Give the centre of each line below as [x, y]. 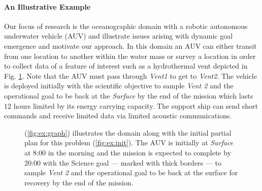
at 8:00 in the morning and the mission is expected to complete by [128, 152]
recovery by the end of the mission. [79, 182]
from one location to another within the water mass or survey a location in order [130, 56]
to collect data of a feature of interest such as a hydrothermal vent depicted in [126, 66]
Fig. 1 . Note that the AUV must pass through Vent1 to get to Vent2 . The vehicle [130, 75]
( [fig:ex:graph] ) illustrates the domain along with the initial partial [128, 132]
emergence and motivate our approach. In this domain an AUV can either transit [130, 45]
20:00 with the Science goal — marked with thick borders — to [123, 162]
